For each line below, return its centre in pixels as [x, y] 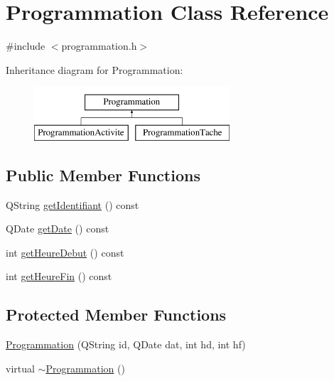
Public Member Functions [103, 175]
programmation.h [99, 46]
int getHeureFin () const [59, 276]
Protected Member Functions [116, 315]
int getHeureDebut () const [65, 252]
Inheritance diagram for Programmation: [95, 69]
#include [26, 46]
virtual [20, 368]
